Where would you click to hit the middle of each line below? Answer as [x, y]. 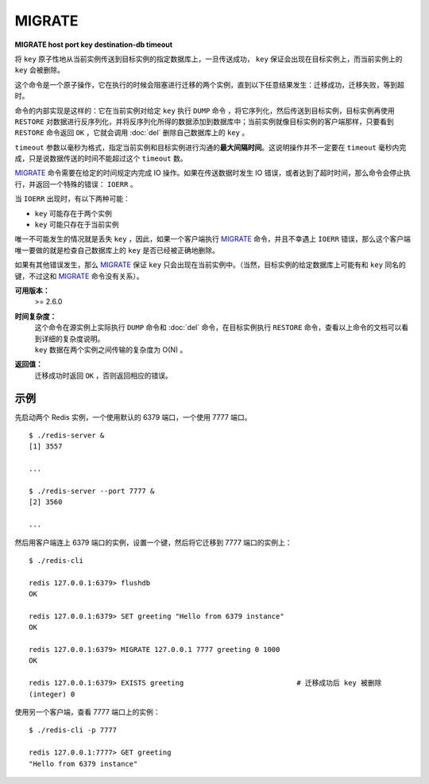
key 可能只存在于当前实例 [77, 225]
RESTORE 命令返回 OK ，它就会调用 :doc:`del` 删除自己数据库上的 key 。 [132, 133]
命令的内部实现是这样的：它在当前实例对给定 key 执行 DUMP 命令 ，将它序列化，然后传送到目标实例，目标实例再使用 [205, 111]
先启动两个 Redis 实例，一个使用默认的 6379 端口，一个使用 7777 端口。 [133, 417]
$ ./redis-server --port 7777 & [92, 491]
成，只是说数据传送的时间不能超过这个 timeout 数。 [101, 158]
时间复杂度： [36, 316]
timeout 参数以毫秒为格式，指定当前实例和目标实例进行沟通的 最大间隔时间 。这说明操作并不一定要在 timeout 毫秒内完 [211, 147]
